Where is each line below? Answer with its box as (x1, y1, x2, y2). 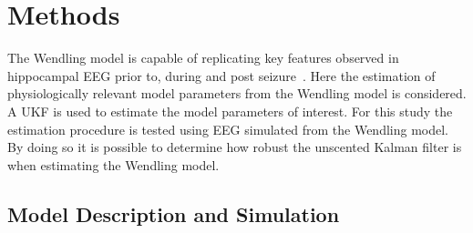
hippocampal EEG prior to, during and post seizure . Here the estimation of (7, 66, 436, 85)
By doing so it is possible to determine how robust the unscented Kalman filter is (7, 137, 462, 157)
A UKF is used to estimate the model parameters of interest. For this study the (7, 101, 453, 120)
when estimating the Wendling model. (7, 155, 220, 174)
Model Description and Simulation (7, 199, 340, 228)
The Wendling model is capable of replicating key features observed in (7, 48, 399, 67)
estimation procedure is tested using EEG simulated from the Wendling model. (7, 119, 449, 138)
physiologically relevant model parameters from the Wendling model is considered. (7, 84, 467, 103)
